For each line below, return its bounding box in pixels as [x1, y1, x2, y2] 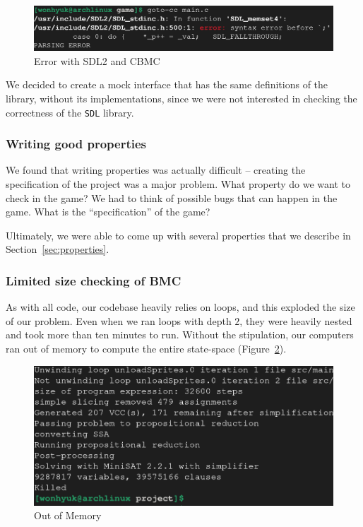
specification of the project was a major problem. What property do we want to [6, 177, 351, 191]
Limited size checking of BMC [6, 271, 181, 289]
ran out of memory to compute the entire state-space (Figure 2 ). [6, 341, 287, 355]
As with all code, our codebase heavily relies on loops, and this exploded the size [6, 300, 355, 314]
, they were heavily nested [239, 313, 352, 328]
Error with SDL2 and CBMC [34, 53, 160, 68]
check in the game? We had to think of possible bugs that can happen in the [6, 190, 338, 205]
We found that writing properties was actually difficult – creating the [6, 162, 306, 177]
